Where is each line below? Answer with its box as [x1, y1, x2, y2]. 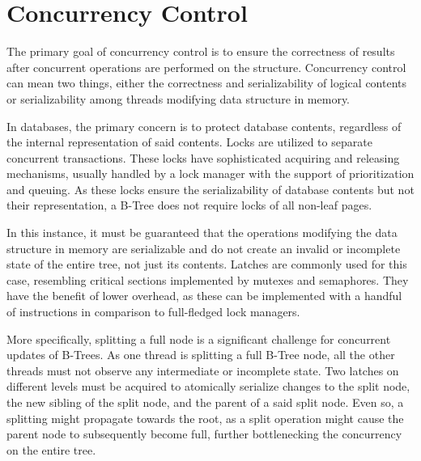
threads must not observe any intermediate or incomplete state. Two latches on [6, 362, 399, 379]
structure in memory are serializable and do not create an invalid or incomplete [6, 239, 401, 256]
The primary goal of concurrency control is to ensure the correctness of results [6, 43, 395, 60]
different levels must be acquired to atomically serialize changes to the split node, [6, 378, 410, 395]
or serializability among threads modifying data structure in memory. [6, 90, 351, 107]
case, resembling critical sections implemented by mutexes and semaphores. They [6, 271, 409, 288]
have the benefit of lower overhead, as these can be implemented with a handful [6, 287, 402, 304]
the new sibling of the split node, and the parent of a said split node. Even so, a [6, 394, 404, 410]
